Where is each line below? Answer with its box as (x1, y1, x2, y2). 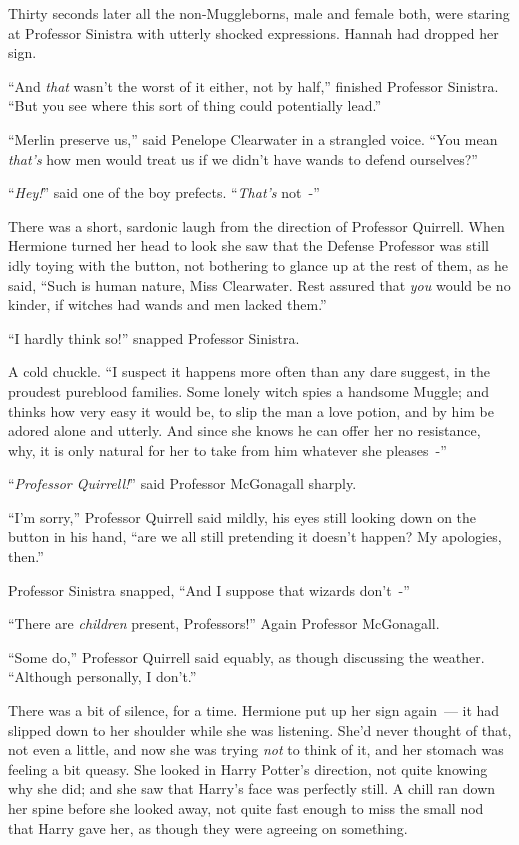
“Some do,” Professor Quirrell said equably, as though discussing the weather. (8, 646, 485, 667)
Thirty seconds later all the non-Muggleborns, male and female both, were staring (8, 3, 510, 23)
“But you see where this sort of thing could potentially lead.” (8, 95, 382, 116)
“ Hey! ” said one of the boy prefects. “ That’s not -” (8, 182, 320, 203)
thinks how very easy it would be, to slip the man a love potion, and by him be (8, 400, 494, 421)
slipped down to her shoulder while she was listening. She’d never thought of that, (8, 719, 512, 740)
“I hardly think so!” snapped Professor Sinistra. (8, 327, 300, 348)
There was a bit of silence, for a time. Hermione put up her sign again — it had (8, 700, 500, 721)
